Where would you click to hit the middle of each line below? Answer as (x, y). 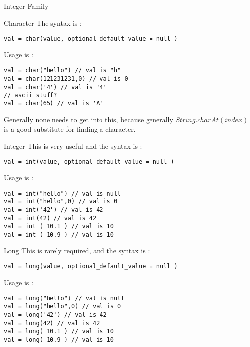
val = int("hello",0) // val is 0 (61, 202)
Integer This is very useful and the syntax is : (73, 145)
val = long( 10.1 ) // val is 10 (59, 331)
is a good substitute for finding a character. (70, 129)
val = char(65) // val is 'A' (54, 104)
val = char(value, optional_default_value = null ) (91, 39)
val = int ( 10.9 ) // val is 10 (59, 235)
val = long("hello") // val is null (64, 298)
